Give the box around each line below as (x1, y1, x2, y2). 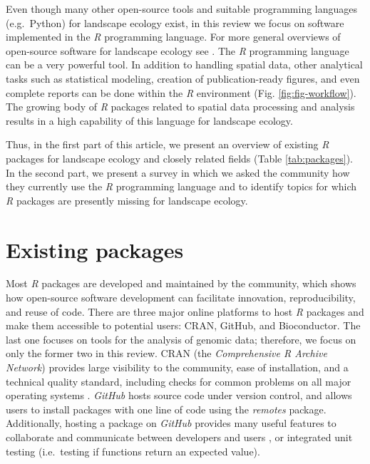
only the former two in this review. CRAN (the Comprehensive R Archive (6, 346, 327, 361)
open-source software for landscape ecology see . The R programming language (6, 43, 349, 58)
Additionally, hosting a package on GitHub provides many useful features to (6, 416, 336, 431)
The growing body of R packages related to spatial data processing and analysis (6, 99, 355, 114)
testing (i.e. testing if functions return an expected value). (6, 443, 260, 458)
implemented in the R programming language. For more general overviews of (6, 29, 341, 44)
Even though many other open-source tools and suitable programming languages (6, 1, 358, 16)
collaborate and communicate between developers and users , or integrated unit (6, 429, 353, 444)
